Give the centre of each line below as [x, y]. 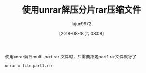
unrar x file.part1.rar [29, 66]
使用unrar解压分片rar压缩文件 [81, 10]
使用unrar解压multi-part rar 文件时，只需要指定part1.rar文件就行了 [71, 57]
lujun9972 [81, 23]
